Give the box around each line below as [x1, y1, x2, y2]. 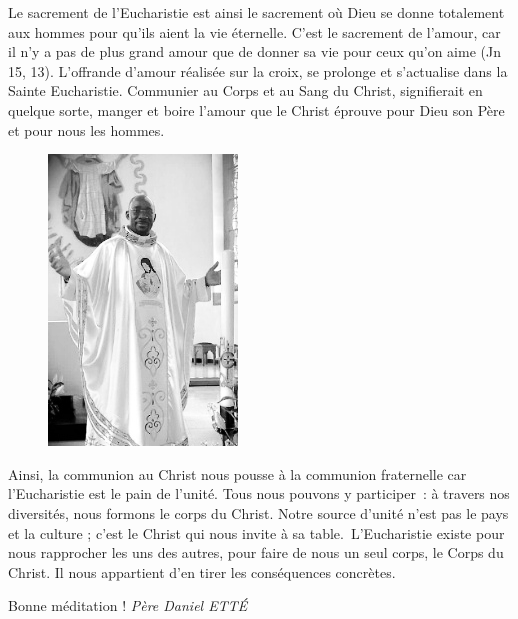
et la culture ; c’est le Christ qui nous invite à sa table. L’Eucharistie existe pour [8, 522, 505, 543]
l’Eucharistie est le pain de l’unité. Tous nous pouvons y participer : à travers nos [8, 483, 510, 504]
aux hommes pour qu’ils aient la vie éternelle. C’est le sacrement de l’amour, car [8, 21, 501, 42]
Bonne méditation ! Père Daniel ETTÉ [8, 595, 248, 616]
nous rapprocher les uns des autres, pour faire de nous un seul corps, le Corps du [8, 542, 504, 563]
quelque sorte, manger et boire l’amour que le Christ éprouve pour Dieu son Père [8, 99, 505, 120]
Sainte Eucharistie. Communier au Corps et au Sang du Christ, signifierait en [8, 80, 483, 101]
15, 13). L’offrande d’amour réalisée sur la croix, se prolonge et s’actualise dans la [8, 60, 508, 81]
